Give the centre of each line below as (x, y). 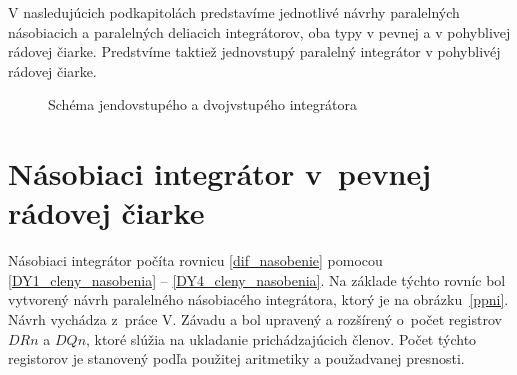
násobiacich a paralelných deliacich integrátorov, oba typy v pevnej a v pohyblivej (259, 31)
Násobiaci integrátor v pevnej (220, 173)
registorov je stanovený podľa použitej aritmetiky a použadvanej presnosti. (236, 358)
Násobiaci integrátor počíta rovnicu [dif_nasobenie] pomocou (195, 260)
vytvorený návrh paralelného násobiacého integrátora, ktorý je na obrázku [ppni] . (258, 299)
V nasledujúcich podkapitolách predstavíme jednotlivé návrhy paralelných (234, 12)
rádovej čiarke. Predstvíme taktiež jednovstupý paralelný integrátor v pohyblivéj (254, 51)
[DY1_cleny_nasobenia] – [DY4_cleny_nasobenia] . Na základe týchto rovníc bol (257, 279)
